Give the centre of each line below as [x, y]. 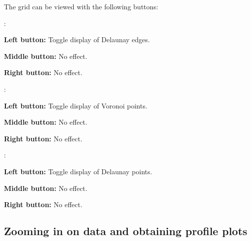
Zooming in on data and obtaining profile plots [126, 231]
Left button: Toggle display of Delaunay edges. [77, 40]
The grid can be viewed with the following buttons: [81, 6]
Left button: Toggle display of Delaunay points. [78, 171]
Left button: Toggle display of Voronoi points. [76, 105]
